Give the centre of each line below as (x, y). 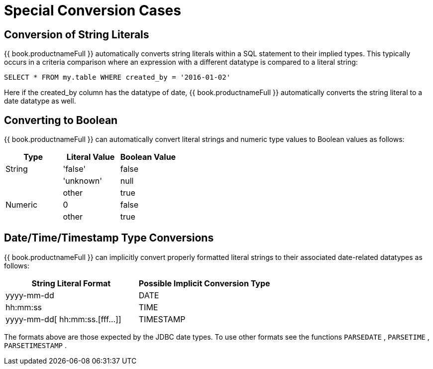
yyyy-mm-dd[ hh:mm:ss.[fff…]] (63, 319)
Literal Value (91, 157)
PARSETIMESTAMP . (35, 345)
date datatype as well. (40, 101)
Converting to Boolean (61, 120)
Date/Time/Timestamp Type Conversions (109, 238)
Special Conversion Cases (93, 10)
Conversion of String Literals (77, 34)
